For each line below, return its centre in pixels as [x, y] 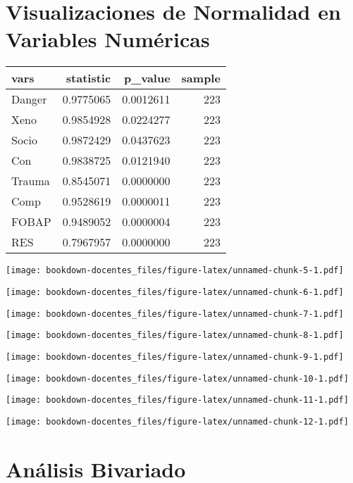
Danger [29, 99]
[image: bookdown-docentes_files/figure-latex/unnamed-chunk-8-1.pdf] [175, 335]
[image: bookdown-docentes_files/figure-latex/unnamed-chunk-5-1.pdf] [175, 271]
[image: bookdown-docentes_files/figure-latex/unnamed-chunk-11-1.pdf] [177, 400]
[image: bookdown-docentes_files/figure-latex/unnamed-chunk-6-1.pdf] [175, 292]
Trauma [31, 181]
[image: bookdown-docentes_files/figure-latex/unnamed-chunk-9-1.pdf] [175, 357]
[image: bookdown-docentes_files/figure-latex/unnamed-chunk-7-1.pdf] [175, 314]
